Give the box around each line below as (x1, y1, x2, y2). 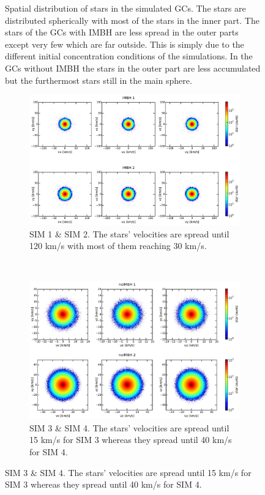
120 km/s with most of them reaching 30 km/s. (29, 239, 207, 252)
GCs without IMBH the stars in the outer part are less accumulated (5, 61, 261, 74)
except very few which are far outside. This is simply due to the (5, 37, 244, 50)
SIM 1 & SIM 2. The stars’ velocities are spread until (29, 227, 230, 240)
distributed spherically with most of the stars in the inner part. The (5, 13, 259, 26)
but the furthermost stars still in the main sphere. (5, 73, 192, 86)
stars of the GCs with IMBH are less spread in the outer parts (5, 26, 239, 39)
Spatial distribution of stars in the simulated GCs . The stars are (5, 2, 246, 14)
